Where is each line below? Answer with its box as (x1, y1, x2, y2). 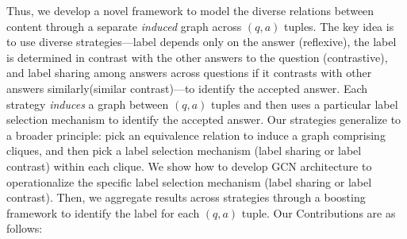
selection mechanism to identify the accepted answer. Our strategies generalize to (6, 111, 401, 128)
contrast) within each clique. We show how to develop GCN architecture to (6, 157, 372, 174)
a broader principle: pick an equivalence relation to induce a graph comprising (6, 126, 386, 143)
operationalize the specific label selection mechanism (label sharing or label (6, 173, 372, 190)
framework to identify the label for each (6, 204, 200, 221)
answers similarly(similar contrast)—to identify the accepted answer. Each (6, 79, 368, 96)
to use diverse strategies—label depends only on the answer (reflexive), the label (6, 33, 397, 50)
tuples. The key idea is (283, 17, 394, 34)
